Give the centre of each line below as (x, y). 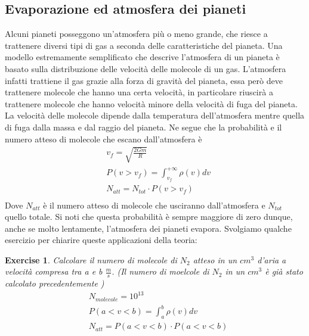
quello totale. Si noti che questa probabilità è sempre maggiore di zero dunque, (149, 217)
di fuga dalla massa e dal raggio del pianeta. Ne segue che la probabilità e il (143, 127)
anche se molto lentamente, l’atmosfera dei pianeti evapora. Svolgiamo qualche (148, 228)
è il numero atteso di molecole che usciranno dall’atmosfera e (154, 205)
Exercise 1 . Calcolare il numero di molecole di (91, 259)
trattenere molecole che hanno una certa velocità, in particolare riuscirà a (139, 92)
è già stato (284, 271)
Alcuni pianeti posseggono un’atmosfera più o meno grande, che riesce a (136, 34)
